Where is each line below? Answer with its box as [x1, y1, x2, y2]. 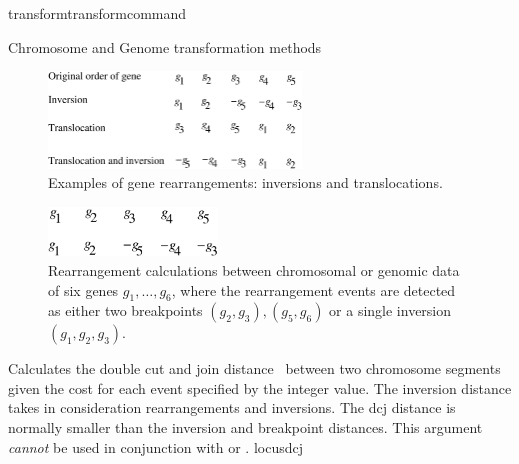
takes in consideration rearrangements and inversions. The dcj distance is [8, 397, 456, 418]
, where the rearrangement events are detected [171, 279, 456, 300]
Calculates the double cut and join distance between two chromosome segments [8, 358, 501, 379]
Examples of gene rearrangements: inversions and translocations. [48, 172, 443, 193]
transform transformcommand [8, 3, 187, 23]
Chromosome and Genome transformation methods [8, 36, 322, 57]
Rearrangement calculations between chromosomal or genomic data [48, 259, 460, 280]
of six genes [48, 279, 119, 300]
